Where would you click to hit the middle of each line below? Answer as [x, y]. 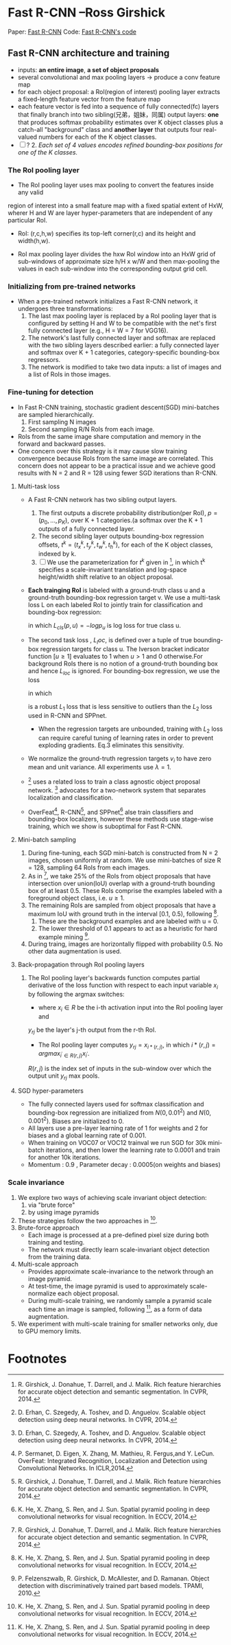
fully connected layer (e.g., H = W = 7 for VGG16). [98, 330]
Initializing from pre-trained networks [72, 286]
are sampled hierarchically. [56, 414]
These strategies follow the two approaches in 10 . [87, 1220]
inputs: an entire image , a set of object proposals [88, 69]
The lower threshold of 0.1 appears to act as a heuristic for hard [128, 928]
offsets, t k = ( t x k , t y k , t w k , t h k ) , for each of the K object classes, [125, 545]
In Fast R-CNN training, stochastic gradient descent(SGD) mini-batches [119, 407]
